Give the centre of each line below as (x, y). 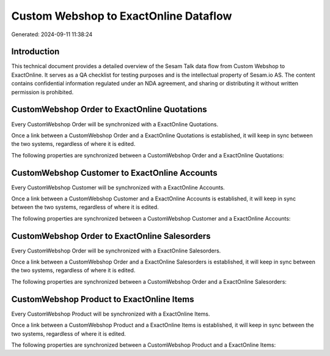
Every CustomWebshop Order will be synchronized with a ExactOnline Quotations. (115, 124)
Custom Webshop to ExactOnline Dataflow (122, 16)
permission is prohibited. (42, 92)
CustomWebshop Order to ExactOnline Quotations (109, 109)
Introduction (35, 52)
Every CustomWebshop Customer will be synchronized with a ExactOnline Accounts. (118, 187)
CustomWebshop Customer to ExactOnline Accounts (115, 172)
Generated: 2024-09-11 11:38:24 (52, 34)
